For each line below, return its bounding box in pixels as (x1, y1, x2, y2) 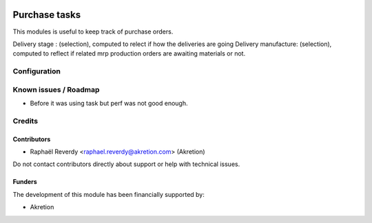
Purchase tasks (12, 9, 81, 21)
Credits (12, 116, 38, 126)
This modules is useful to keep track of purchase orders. (12, 27, 174, 36)
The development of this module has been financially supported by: (12, 190, 205, 198)
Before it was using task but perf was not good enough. (30, 99, 188, 107)
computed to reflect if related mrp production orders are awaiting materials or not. (12, 49, 246, 58)
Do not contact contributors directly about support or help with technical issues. (12, 160, 240, 168)
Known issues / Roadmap (12, 84, 100, 94)
